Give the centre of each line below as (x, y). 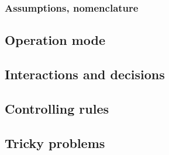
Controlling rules (57, 108)
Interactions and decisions (85, 74)
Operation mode (55, 40)
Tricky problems (55, 142)
